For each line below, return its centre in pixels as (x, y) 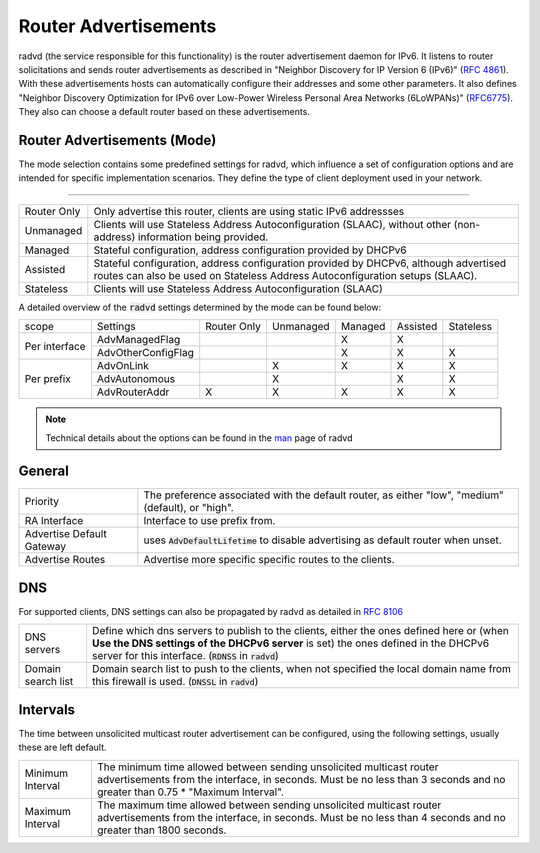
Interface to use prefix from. (209, 521)
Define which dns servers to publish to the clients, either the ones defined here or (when (300, 631)
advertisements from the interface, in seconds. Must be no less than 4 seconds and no (301, 817)
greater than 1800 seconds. (161, 830)
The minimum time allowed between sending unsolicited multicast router (267, 767)
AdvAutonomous (135, 379)
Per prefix (48, 379)
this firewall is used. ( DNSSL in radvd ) (175, 682)
